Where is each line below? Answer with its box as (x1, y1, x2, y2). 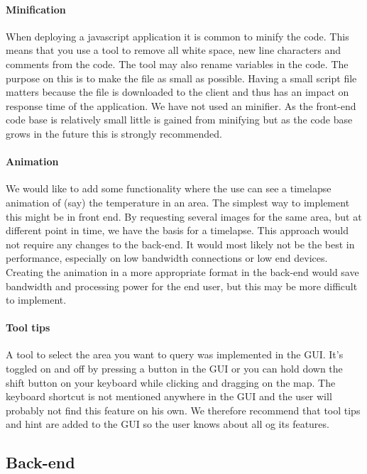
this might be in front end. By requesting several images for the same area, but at (6, 209, 362, 224)
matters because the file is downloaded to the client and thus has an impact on (6, 84, 349, 99)
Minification (6, 1, 66, 16)
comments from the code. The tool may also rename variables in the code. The (6, 56, 349, 71)
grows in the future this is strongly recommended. (6, 126, 222, 140)
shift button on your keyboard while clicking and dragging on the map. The (6, 375, 336, 390)
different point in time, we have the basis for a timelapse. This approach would (6, 223, 349, 238)
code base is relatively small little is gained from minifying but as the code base (6, 112, 353, 127)
